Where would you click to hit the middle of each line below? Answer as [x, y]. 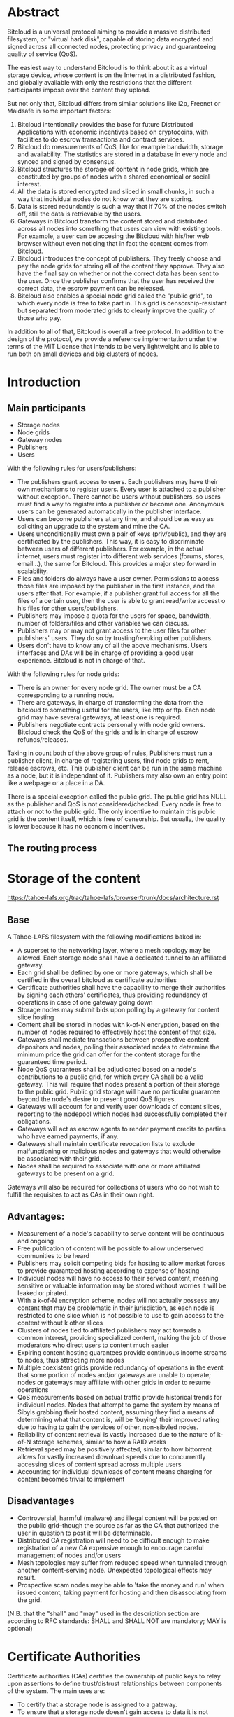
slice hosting [36, 1017]
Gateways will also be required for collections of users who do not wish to [114, 1187]
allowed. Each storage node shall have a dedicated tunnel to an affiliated [122, 958]
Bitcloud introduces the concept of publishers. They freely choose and [119, 258]
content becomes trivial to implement [71, 1479]
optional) [20, 1628]
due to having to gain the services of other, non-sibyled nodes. [108, 1427]
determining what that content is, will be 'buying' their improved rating [118, 1419]
